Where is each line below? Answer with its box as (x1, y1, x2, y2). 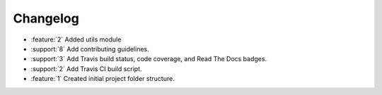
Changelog (13, 11, 79, 26)
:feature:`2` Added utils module (30, 35, 122, 44)
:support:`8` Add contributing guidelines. (30, 44, 150, 53)
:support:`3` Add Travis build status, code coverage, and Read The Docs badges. (30, 55, 267, 63)
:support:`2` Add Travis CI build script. (30, 64, 142, 73)
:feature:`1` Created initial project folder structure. (30, 75, 175, 83)
